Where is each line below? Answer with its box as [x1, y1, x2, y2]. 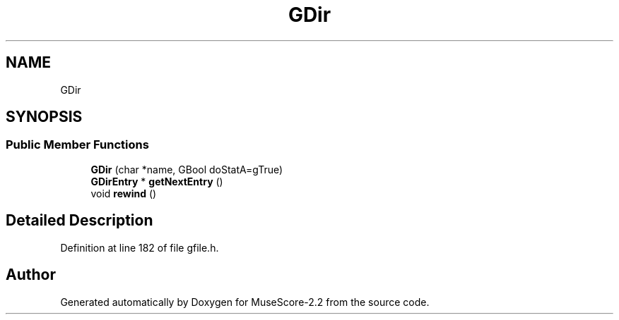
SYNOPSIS [6, 108, 83, 126]
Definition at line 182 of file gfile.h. [60, 241, 219, 254]
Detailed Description [6, 211, 153, 230]
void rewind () [90, 187, 157, 199]
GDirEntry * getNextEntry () [90, 175, 223, 187]
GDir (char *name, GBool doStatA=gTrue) [90, 163, 283, 176]
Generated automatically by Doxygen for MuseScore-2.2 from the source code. [60, 295, 430, 308]
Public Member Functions [6, 137, 149, 152]
